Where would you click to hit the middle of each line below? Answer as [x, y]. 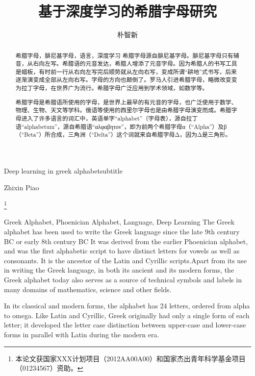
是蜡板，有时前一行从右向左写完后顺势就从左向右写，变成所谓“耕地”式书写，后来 [126, 71]
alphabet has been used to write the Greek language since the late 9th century [122, 231]
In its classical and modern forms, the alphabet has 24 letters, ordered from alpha [127, 306]
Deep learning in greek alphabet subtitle [63, 170]
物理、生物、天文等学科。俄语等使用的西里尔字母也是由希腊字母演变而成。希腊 [123, 110]
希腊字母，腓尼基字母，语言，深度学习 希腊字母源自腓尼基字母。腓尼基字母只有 [124, 55]
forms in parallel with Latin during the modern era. [82, 334]
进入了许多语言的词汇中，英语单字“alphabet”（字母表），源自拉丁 [110, 118]
